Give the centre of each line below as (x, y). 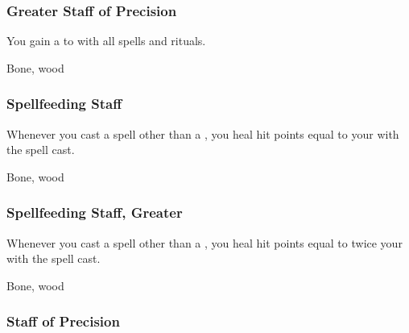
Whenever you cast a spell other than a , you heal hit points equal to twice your (204, 242)
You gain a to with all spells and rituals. (106, 41)
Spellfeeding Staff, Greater (95, 212)
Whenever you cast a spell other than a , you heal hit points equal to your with (203, 133)
